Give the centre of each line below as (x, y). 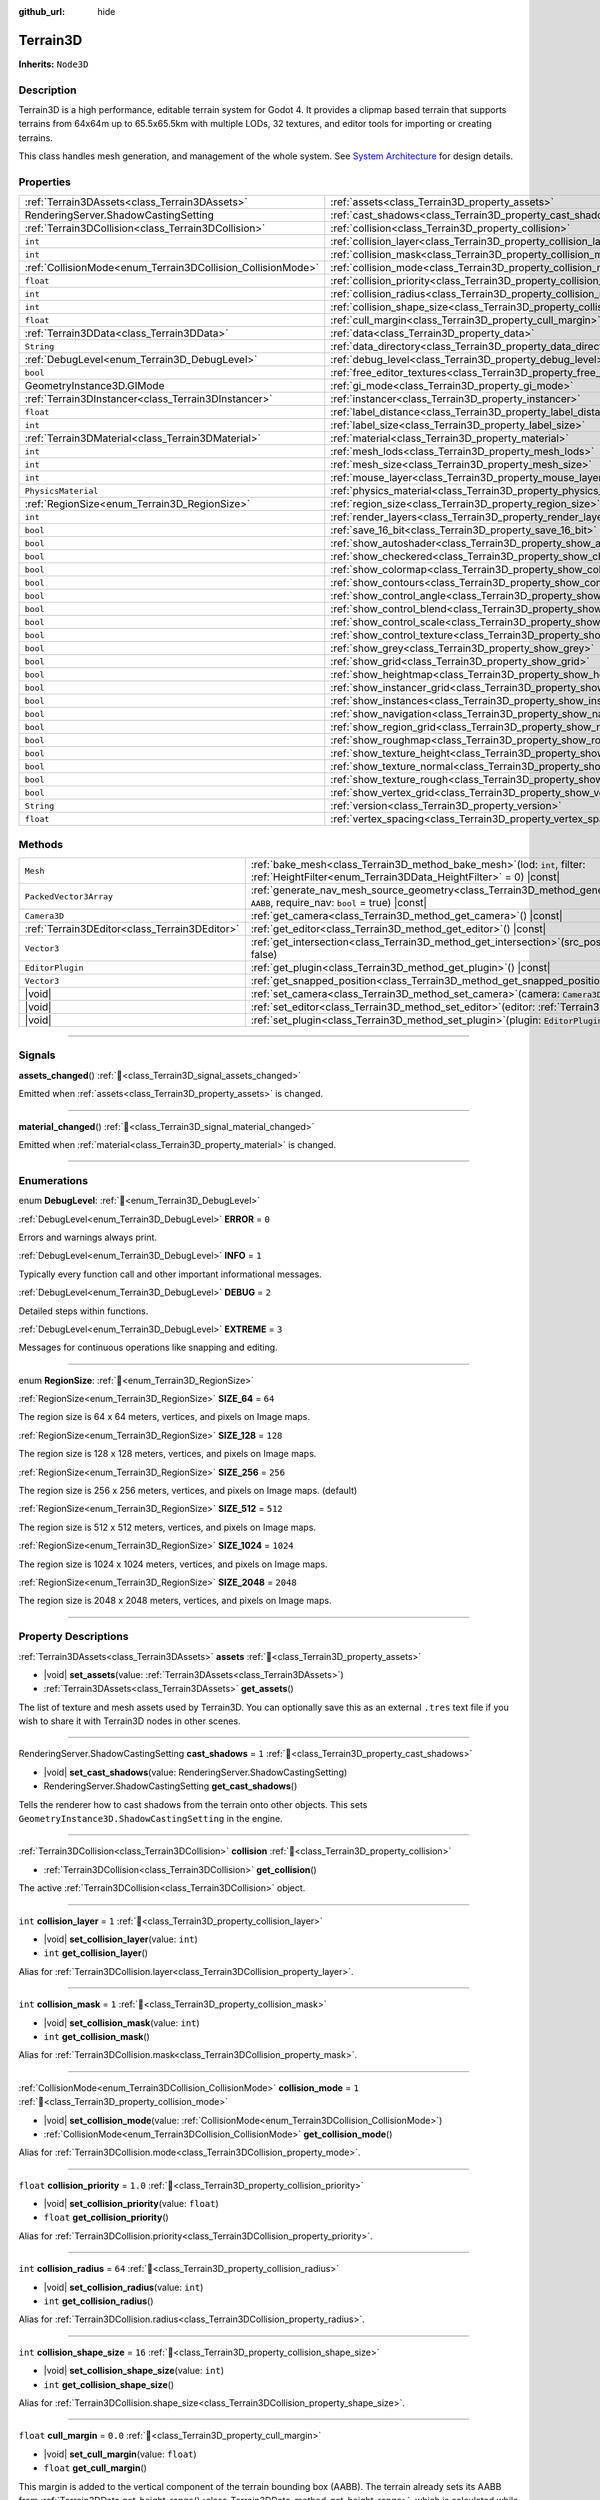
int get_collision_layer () (96, 1953)
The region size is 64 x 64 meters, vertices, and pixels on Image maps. (164, 1417)
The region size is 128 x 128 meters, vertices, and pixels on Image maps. (167, 1454)
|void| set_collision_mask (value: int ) (121, 2022)
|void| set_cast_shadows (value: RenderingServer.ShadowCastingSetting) (195, 1772)
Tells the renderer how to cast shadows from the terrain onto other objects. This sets (193, 1804)
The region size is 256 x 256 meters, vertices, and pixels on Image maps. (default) (188, 1491)
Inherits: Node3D (53, 64)
